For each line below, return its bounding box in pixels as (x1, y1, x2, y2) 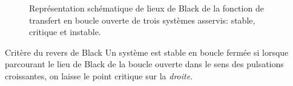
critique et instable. (29, 25, 101, 38)
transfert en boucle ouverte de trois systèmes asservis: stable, (29, 13, 255, 26)
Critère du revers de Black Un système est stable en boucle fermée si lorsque (5, 45, 289, 58)
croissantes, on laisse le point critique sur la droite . (5, 69, 193, 82)
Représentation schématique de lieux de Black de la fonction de (29, 2, 264, 14)
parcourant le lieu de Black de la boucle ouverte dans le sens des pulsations (5, 58, 284, 70)
